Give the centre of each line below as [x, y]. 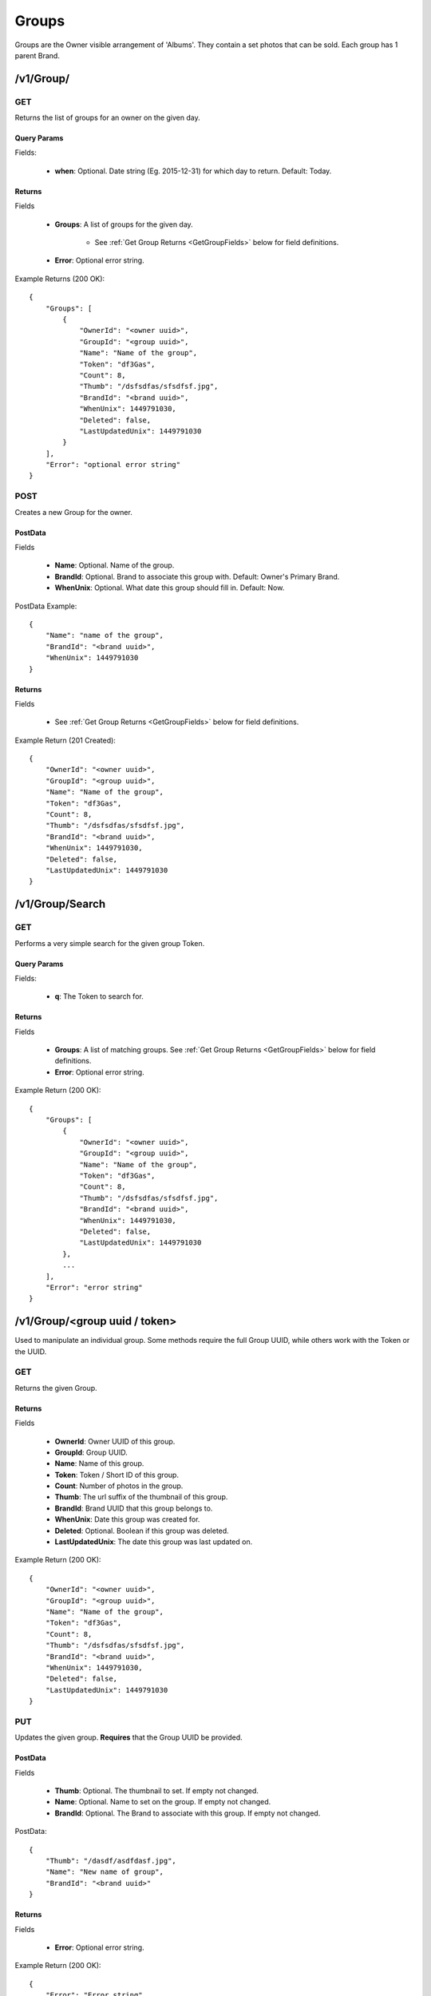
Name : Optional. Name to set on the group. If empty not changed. [163, 1802]
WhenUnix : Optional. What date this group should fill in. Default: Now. [170, 588]
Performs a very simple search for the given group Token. [110, 943]
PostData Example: [46, 606]
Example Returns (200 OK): [60, 279]
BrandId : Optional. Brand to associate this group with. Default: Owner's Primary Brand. [197, 576]
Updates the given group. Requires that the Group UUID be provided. [129, 1737]
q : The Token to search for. [99, 996]
